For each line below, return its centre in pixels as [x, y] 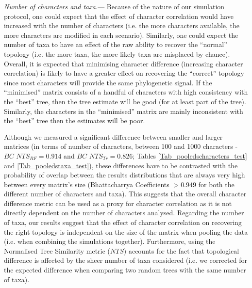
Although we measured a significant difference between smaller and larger [113, 136]
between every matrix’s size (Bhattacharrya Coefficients [87, 184]
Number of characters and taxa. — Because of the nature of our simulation [114, 6]
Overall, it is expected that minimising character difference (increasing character [124, 63]
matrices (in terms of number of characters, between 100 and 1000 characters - [121, 146]
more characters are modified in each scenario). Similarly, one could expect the [121, 35]
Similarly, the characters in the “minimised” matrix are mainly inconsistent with [124, 111]
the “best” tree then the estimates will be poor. [75, 120]
